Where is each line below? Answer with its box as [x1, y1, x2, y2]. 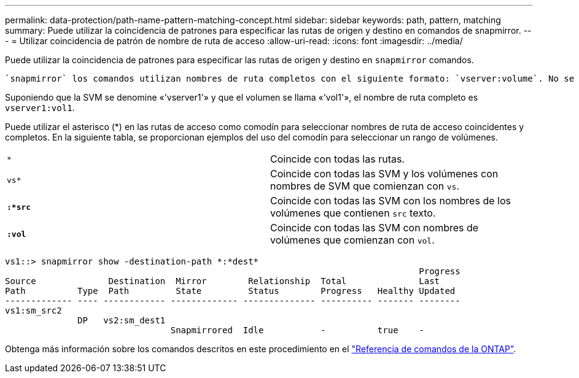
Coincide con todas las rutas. [270, 153, 405, 165]
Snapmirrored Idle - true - [170, 325, 424, 335]
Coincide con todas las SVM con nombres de [270, 222, 479, 234]
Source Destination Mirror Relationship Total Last [5, 276, 440, 286]
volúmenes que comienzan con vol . [270, 234, 435, 246]
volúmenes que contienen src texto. [270, 207, 436, 219]
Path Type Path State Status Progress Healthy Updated [5, 286, 456, 296]
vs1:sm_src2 [5, 306, 62, 315]
